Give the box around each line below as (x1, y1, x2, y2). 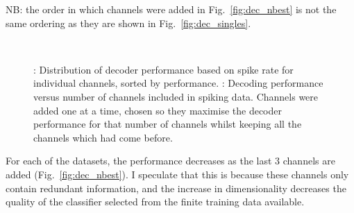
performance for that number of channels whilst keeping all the (33, 117, 302, 131)
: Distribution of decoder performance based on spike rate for (33, 62, 294, 76)
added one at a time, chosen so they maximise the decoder (33, 103, 282, 117)
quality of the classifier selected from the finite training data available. (6, 194, 305, 209)
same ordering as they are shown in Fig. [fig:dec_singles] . (6, 15, 251, 30)
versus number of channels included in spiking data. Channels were (33, 89, 319, 103)
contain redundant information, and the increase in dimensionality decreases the (6, 180, 346, 195)
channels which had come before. (33, 130, 173, 144)
